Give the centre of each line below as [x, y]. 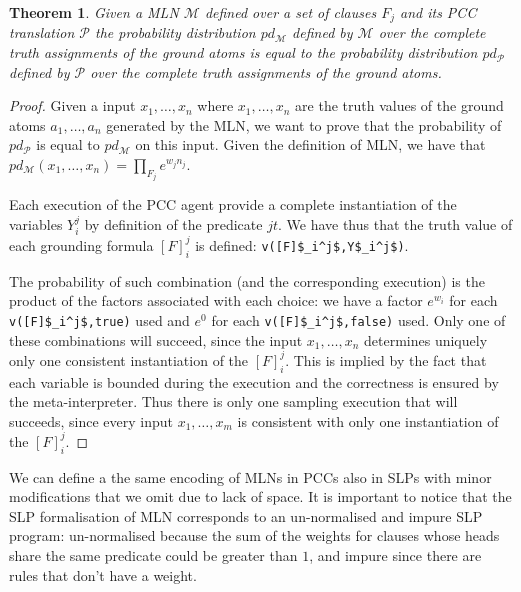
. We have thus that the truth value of [395, 224]
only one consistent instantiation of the [129, 359]
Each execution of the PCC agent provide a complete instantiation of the [233, 204]
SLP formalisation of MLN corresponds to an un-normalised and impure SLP [246, 515]
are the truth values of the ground [399, 105]
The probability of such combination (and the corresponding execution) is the [247, 280]
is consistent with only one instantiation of [368, 420]
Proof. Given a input [72, 105]
